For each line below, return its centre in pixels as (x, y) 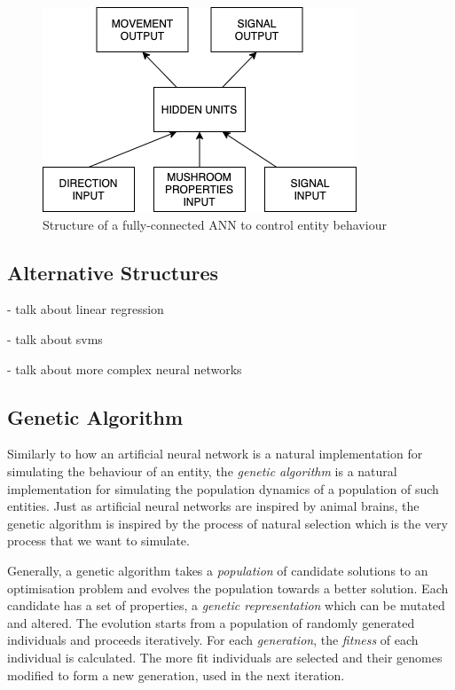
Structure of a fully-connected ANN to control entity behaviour (215, 224)
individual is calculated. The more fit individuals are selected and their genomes (225, 657)
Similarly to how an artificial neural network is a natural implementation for (215, 454)
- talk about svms (55, 338)
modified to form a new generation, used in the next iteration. (176, 674)
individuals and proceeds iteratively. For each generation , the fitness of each (213, 640)
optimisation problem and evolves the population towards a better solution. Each (228, 588)
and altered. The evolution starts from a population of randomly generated (211, 622)
